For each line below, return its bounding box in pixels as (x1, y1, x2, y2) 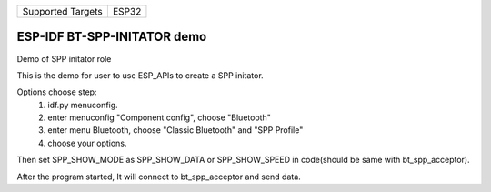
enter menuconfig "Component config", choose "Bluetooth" (47, 112, 272, 123)
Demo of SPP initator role (16, 53, 112, 64)
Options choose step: (16, 86, 97, 97)
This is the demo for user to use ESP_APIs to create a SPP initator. (16, 69, 264, 81)
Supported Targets (22, 5, 104, 17)
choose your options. (47, 137, 127, 148)
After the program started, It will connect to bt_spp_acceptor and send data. (16, 171, 302, 182)
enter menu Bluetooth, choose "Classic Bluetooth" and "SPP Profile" (47, 125, 304, 136)
